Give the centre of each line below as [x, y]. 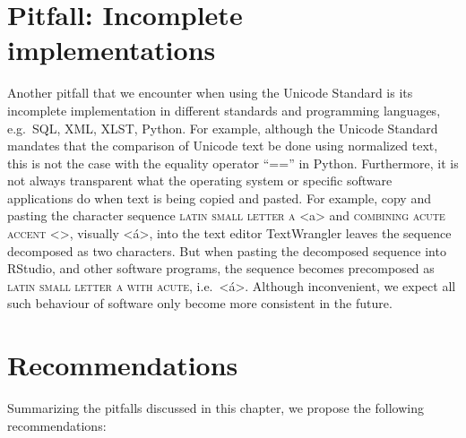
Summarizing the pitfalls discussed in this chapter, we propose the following [216, 408]
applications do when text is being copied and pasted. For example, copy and [219, 198]
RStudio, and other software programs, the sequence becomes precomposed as [221, 268]
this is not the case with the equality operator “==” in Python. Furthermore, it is [233, 163]
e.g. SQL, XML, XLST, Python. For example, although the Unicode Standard [223, 128]
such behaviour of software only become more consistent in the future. [200, 303]
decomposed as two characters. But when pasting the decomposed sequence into [227, 250]
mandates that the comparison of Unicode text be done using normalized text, [223, 146]
